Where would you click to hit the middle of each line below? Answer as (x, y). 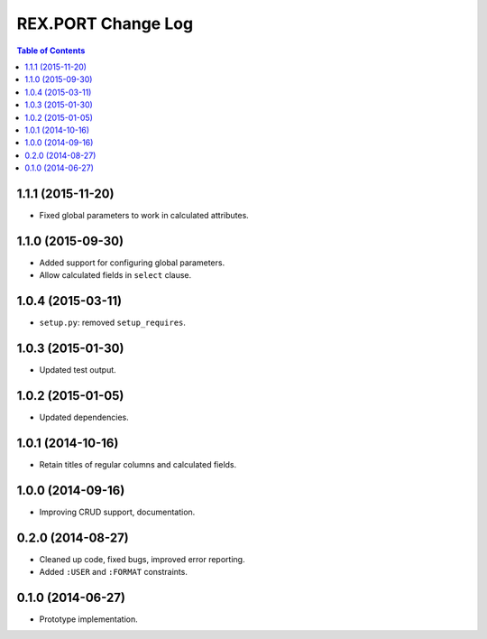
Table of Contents (51, 51)
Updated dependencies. (84, 417)
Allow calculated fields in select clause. (115, 275)
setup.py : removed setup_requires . (113, 323)
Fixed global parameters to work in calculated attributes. (144, 215)
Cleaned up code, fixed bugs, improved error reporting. (142, 559)
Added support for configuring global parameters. (132, 263)
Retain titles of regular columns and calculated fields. (138, 464)
